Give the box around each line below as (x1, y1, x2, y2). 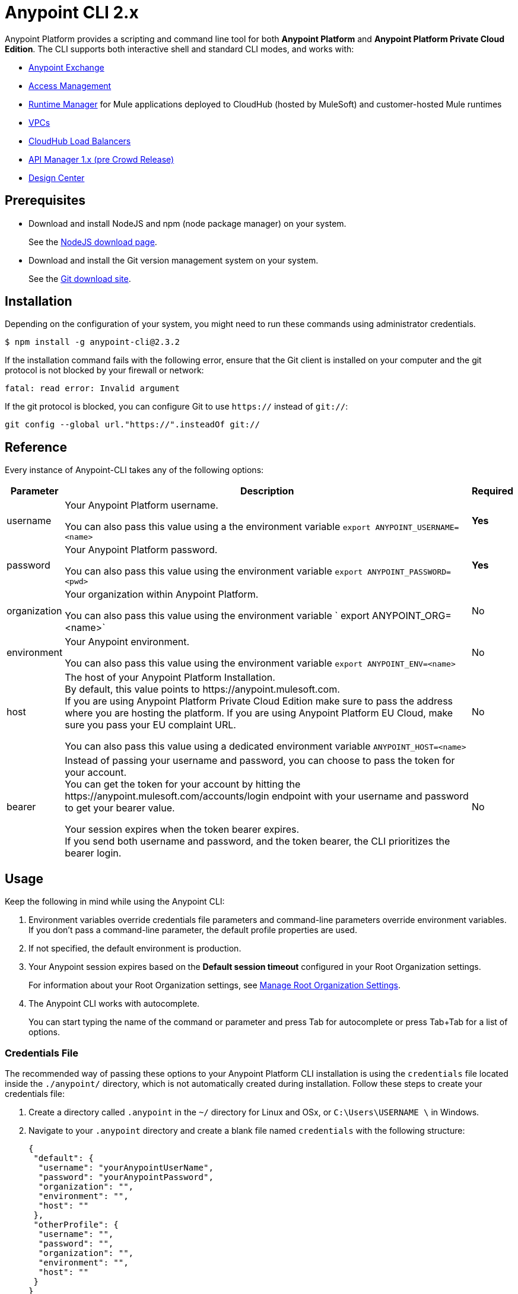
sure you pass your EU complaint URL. (65, 719, 236, 731)
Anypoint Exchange (28, 62, 104, 72)
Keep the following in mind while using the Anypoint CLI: (5, 896, 225, 907)
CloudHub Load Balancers (28, 135, 131, 146)
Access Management (28, 80, 112, 91)
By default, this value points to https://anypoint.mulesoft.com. (65, 683, 340, 696)
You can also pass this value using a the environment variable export (65, 521, 371, 533)
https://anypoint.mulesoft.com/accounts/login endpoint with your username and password (65, 790, 469, 803)
